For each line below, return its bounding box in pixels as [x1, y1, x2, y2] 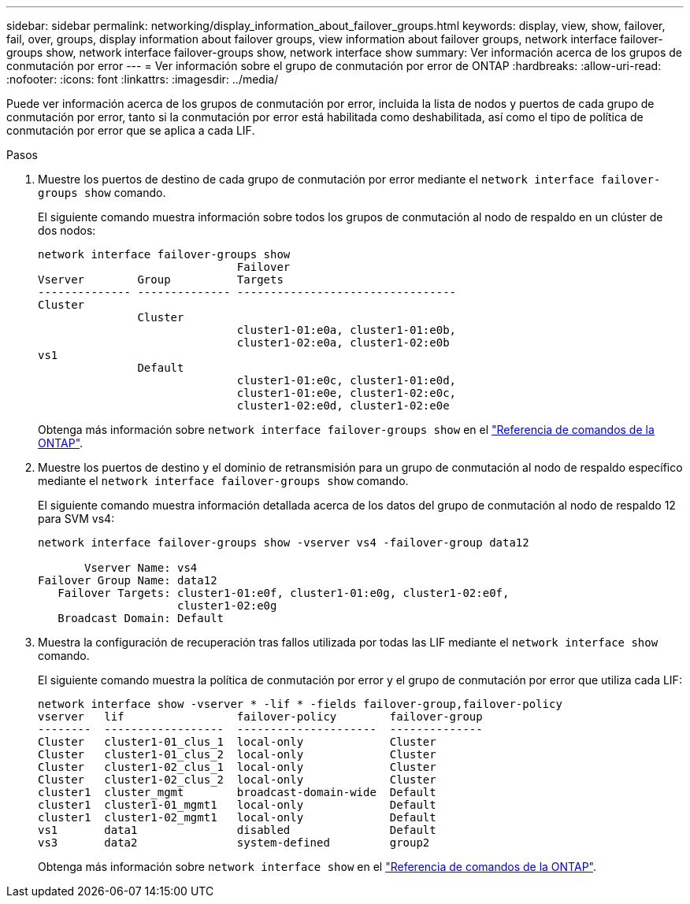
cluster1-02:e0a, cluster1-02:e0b [236, 336, 450, 349]
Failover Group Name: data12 [38, 574, 217, 587]
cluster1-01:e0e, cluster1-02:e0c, [236, 387, 457, 399]
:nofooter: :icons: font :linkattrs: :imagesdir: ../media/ [6, 72, 279, 86]
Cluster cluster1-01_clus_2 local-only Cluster [38, 748, 436, 761]
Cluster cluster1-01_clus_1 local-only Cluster [38, 735, 436, 748]
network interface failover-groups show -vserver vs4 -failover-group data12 [38, 536, 529, 549]
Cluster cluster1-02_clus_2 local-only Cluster [38, 773, 436, 786]
